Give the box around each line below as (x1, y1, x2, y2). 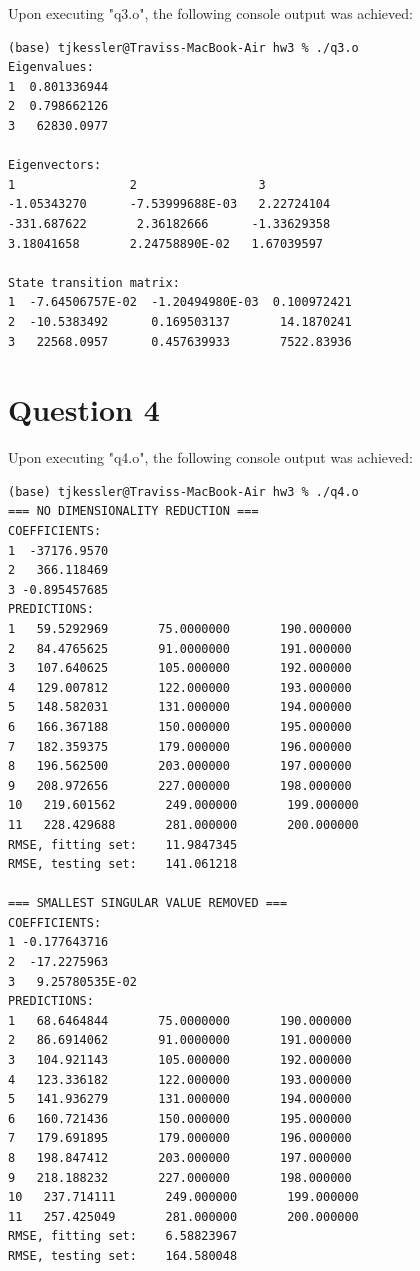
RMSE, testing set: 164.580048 (8, 1248, 238, 1263)
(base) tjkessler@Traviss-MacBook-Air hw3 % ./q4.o (8, 484, 359, 499)
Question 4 (8, 389, 160, 430)
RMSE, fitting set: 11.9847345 (8, 837, 238, 852)
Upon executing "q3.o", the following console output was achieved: (8, 3, 413, 23)
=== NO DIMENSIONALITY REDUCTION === (8, 504, 259, 519)
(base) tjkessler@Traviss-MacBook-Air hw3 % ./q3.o (8, 40, 359, 55)
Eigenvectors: (8, 158, 102, 173)
